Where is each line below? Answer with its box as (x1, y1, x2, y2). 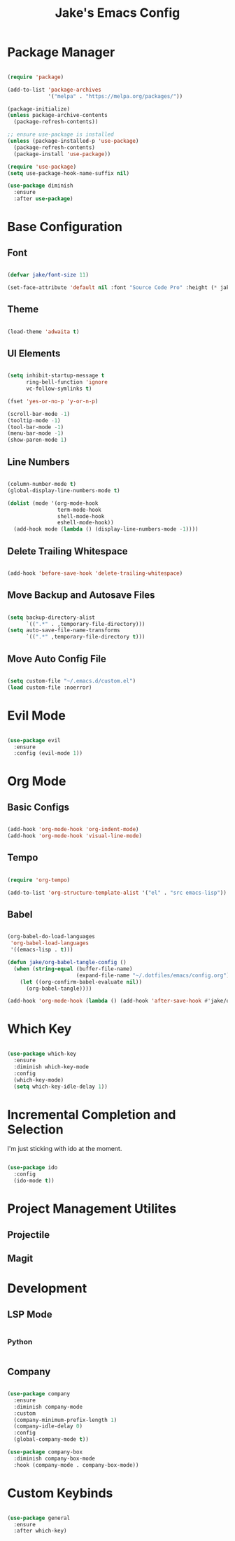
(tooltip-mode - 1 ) (7, 417, 61, 424)
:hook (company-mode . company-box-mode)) (13, 1461, 139, 1468)
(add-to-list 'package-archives (7, 86, 101, 93)
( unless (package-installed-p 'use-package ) (7, 138, 139, 145)
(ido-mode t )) (13, 1178, 55, 1185)
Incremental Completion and (7, 1106, 176, 1122)
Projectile (7, 1229, 50, 1241)
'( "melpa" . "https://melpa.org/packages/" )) (48, 92, 183, 99)
